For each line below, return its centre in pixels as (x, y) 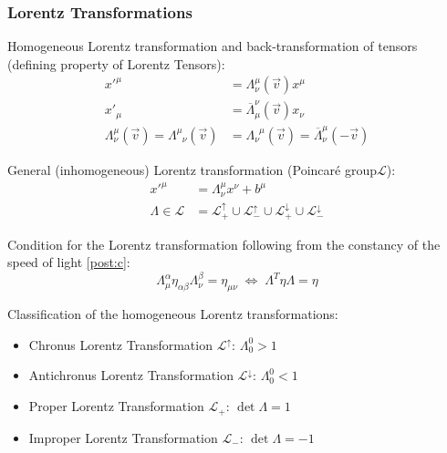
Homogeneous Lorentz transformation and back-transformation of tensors (213, 46)
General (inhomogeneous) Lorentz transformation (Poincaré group (192, 169)
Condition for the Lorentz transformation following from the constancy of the (224, 244)
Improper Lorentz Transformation (123, 437)
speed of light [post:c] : (69, 262)
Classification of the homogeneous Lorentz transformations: (173, 314)
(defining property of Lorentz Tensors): (116, 63)
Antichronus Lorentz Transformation (131, 375)
